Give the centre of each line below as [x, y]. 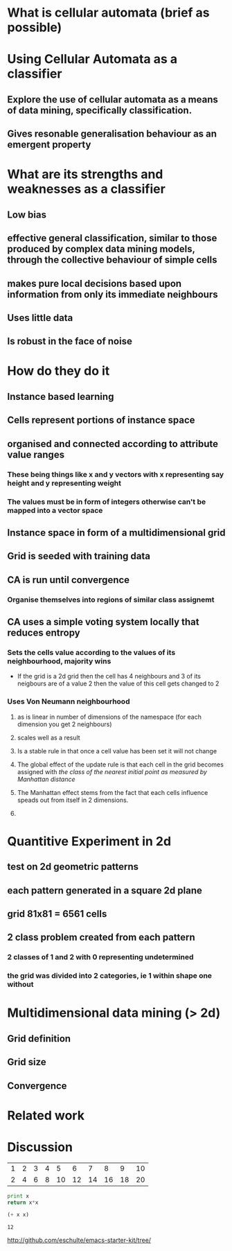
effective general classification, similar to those [112, 238]
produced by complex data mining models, [101, 249]
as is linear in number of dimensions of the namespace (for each [109, 717]
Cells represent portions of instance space [101, 420]
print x [18, 1196]
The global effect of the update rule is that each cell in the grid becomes [120, 764]
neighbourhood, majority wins [59, 661]
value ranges [36, 454]
